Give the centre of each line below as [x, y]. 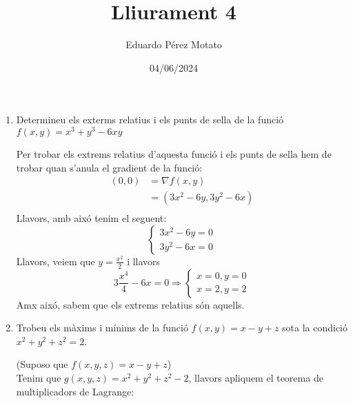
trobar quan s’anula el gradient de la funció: [109, 167]
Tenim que [39, 378]
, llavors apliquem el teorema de [256, 378]
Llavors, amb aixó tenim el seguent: [91, 218]
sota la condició [315, 328]
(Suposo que [42, 364]
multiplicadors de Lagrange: [75, 391]
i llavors [144, 261]
